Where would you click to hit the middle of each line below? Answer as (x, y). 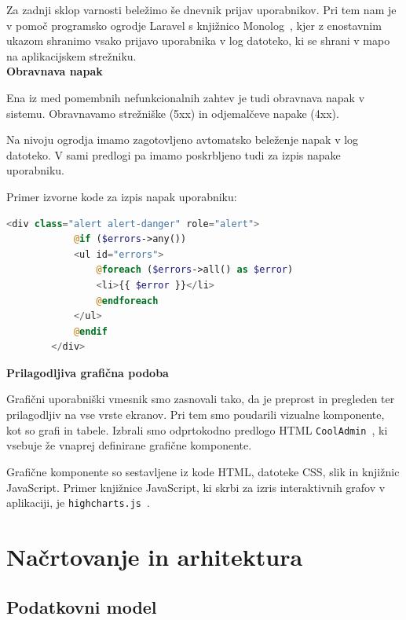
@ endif (90, 331)
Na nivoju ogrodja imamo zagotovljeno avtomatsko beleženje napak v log (183, 139)
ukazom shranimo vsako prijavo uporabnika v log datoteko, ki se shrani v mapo (198, 40)
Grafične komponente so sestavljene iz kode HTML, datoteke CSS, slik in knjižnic (203, 471)
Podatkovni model (82, 606)
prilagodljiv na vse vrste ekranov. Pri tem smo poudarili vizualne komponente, (196, 415)
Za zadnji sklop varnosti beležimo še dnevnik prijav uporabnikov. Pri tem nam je (201, 9)
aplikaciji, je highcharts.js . (78, 503)
